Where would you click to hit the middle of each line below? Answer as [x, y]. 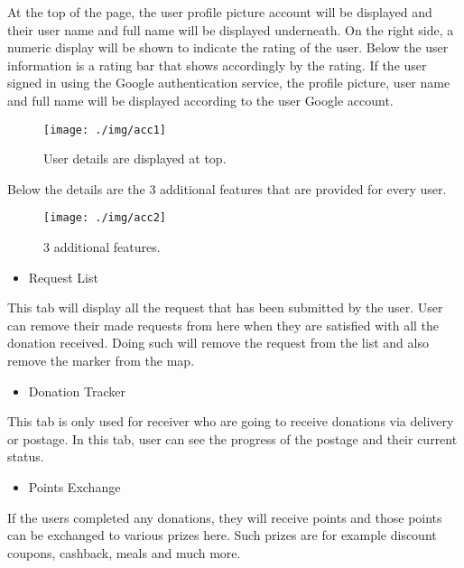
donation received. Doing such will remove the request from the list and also [218, 343]
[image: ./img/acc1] [105, 130]
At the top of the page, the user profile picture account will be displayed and [220, 12]
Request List [63, 277]
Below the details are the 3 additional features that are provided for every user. [227, 188]
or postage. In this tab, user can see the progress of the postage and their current [232, 438]
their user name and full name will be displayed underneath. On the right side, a [231, 29]
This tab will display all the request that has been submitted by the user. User [225, 307]
